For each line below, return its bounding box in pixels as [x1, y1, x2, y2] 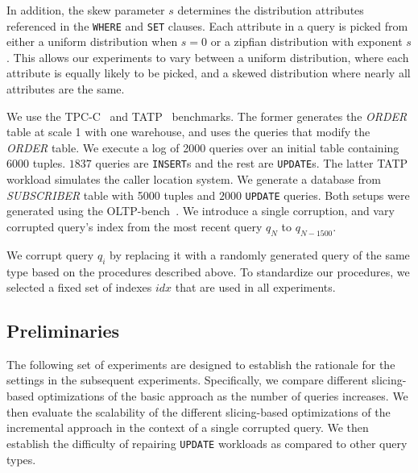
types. [6, 450, 36, 467]
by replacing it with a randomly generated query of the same [110, 246, 410, 263]
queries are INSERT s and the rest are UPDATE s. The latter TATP [95, 155, 408, 172]
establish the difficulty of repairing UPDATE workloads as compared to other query [6, 434, 408, 451]
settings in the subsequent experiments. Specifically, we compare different [6, 371, 368, 388]
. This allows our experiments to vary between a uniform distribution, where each [6, 48, 409, 65]
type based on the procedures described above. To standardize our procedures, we [6, 263, 410, 280]
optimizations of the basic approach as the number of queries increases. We [37, 388, 408, 405]
